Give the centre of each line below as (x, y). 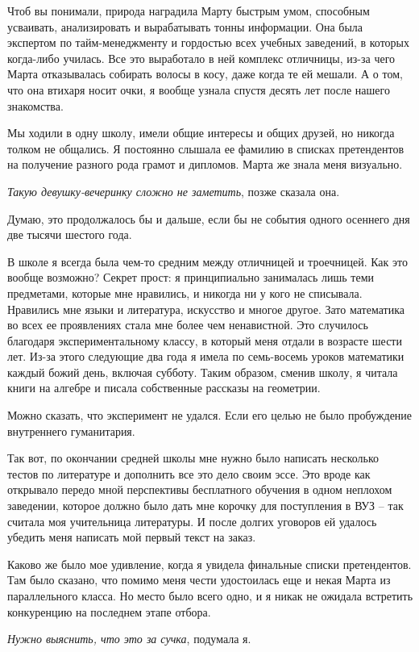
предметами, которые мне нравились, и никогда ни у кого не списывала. (185, 293)
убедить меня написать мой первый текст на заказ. (132, 537)
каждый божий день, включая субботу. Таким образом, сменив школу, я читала (203, 372)
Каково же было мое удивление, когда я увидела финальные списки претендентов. (209, 564)
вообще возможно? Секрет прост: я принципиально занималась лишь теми (191, 277)
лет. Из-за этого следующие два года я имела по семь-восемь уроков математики (206, 356)
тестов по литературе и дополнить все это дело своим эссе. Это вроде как (189, 473)
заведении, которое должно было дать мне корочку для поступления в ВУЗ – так (205, 506)
